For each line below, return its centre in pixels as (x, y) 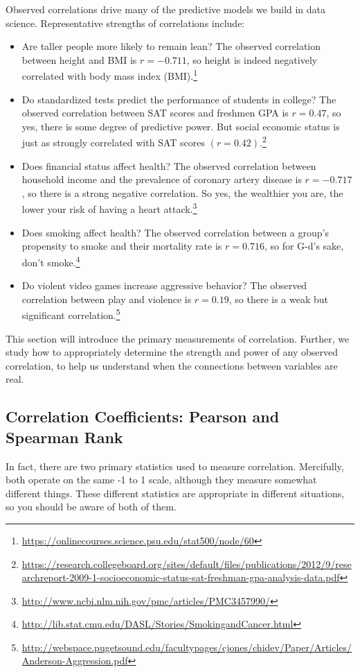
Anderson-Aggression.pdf (75, 661)
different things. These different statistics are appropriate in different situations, (175, 493)
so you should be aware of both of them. (91, 507)
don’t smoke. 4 (51, 261)
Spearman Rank (64, 437)
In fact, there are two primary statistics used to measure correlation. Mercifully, (175, 466)
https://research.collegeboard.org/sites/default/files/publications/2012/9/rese (187, 563)
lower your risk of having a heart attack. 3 (109, 208)
